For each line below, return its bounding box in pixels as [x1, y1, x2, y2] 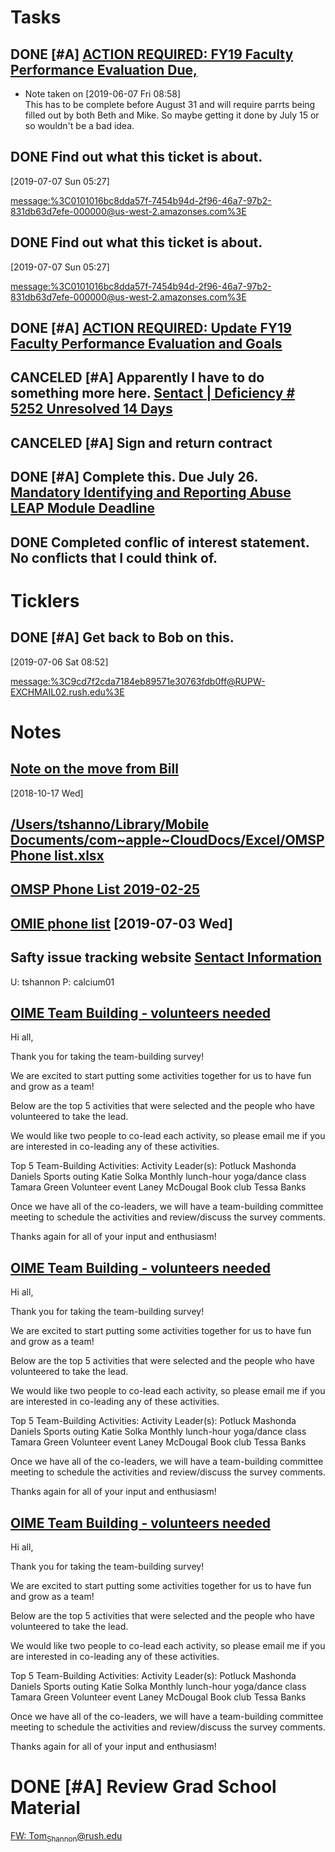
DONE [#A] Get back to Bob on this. [10, 629, 235, 646]
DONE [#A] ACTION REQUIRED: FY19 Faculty [10, 46, 294, 63]
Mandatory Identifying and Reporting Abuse [10, 484, 292, 501]
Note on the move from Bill [10, 761, 179, 778]
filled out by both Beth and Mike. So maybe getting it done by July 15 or [24, 109, 320, 121]
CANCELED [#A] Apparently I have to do [10, 369, 265, 386]
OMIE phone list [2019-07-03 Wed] [10, 915, 234, 932]
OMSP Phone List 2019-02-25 [10, 881, 201, 898]
